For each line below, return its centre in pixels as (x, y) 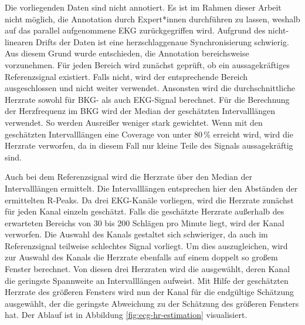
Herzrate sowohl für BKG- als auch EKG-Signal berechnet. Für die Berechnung (147, 99)
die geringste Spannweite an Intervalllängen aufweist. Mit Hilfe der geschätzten (147, 280)
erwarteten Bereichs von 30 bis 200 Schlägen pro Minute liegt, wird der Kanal (145, 222)
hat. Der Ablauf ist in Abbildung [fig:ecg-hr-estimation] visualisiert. (126, 315)
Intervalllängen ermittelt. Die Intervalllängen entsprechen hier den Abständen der (151, 188)
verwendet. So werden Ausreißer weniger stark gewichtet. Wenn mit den (134, 122)
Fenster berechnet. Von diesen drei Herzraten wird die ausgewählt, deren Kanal (148, 269)
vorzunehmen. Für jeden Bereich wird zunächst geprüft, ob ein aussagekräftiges (147, 64)
